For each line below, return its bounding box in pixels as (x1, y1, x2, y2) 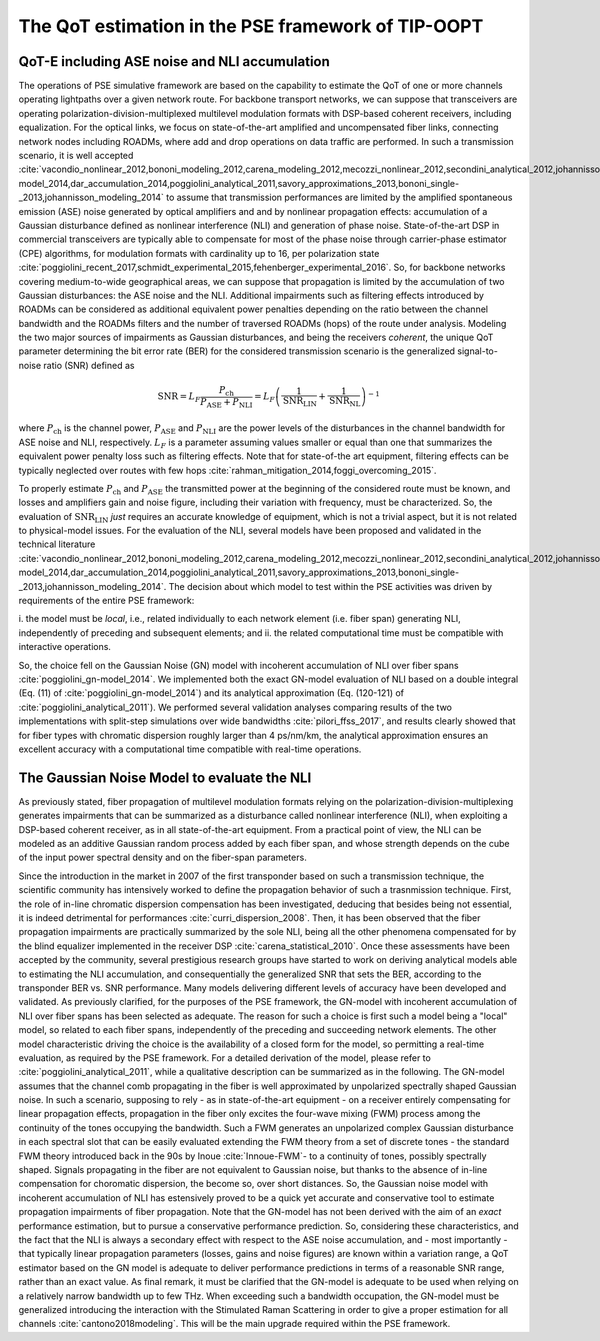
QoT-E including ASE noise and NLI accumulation (18, 53, 330, 70)
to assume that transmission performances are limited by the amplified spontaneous (165, 191, 513, 204)
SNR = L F (157, 391, 201, 405)
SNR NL (328, 395, 361, 409)
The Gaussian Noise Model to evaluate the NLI (18, 769, 312, 786)
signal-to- (456, 345, 499, 357)
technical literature (18, 538, 96, 550)
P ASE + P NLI (200, 396, 253, 410)
